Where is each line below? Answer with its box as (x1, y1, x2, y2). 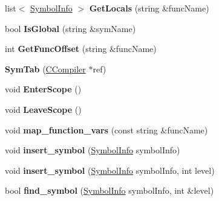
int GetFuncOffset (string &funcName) (5, 42, 157, 55)
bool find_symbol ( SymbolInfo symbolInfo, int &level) (5, 184, 214, 197)
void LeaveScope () (5, 103, 82, 115)
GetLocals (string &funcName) (89, 2, 209, 14)
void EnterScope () (5, 83, 82, 95)
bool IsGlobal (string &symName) (5, 22, 136, 34)
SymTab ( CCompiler (5, 62, 86, 75)
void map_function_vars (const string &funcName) (5, 123, 208, 136)
